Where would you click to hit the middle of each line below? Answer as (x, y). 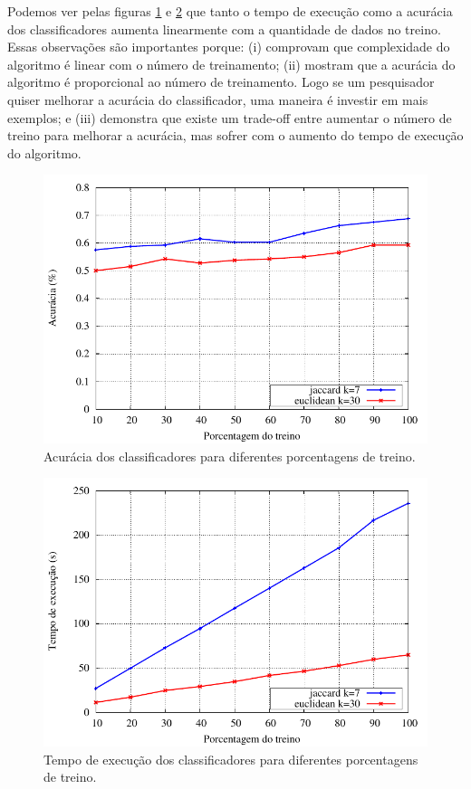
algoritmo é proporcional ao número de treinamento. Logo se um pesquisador (221, 82)
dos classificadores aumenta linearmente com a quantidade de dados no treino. (224, 29)
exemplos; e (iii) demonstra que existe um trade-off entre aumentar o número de (230, 117)
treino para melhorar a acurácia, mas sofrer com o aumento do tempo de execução (235, 135)
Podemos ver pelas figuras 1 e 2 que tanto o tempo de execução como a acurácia (230, 11)
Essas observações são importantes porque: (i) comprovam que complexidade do (229, 47)
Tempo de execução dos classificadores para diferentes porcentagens (231, 759)
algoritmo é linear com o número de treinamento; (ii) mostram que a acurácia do (231, 64)
